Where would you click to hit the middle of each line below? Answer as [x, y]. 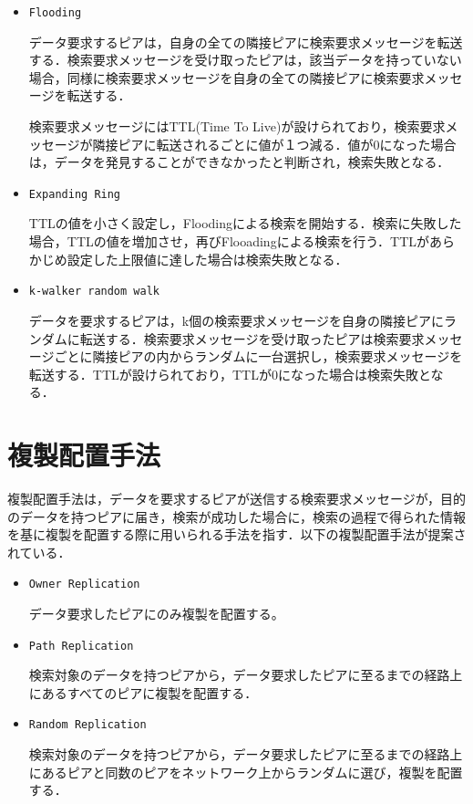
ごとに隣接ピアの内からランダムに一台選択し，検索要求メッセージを [258, 356]
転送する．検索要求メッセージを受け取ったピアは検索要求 [252, 338]
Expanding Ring [75, 194]
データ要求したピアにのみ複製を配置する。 [156, 614]
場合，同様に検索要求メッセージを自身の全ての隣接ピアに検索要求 [226, 77]
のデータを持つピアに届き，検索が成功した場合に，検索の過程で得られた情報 [236, 516]
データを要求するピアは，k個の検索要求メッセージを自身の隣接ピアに [236, 320]
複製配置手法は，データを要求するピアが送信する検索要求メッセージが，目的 [236, 498]
